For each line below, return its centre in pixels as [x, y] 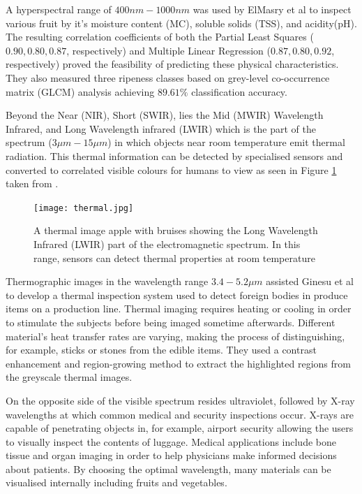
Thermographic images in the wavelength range [107, 281]
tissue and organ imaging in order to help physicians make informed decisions [171, 455]
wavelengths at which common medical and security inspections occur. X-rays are [180, 414]
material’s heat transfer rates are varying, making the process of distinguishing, [175, 336]
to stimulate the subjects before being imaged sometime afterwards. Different [171, 322]
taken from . [32, 183]
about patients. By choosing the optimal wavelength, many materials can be [168, 468]
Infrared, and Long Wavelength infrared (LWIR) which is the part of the [161, 128]
